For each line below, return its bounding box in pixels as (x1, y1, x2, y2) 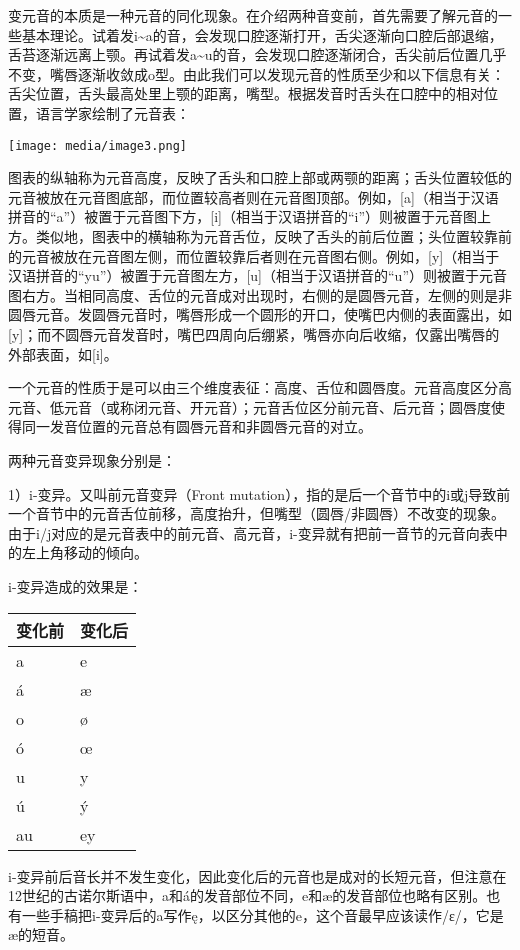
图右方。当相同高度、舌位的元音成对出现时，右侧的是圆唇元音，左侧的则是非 (8, 284, 512, 305)
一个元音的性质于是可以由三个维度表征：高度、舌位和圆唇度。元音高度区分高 (8, 377, 512, 398)
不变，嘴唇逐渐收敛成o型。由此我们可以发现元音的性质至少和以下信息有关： (8, 63, 505, 84)
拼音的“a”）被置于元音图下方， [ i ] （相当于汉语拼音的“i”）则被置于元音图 (8, 206, 478, 227)
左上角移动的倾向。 (21, 542, 148, 563)
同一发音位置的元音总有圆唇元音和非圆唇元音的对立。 (21, 416, 372, 437)
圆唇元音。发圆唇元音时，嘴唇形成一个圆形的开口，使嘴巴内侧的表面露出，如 (8, 304, 512, 325)
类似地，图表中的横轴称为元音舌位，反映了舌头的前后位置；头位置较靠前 (35, 226, 512, 246)
